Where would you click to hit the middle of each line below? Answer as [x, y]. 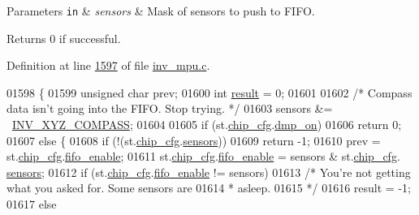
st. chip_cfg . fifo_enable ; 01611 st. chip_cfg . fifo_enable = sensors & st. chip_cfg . [203, 156]
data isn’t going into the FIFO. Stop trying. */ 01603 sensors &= [170, 108]
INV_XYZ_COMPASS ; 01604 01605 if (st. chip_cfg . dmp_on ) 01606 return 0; [207, 125]
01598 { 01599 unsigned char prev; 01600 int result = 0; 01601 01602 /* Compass [209, 92]
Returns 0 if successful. [64, 38]
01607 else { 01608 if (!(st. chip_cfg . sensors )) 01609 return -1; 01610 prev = [194, 140]
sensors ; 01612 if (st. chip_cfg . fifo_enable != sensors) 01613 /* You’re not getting [209, 172]
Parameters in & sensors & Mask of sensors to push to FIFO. [161, 11]
